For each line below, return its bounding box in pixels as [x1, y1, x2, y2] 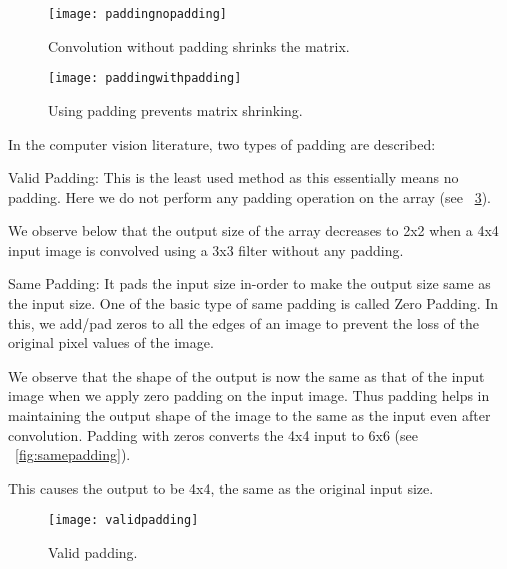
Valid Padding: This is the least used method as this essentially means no [8, 167, 459, 188]
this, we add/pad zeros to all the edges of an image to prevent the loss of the [8, 312, 479, 333]
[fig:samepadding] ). [15, 444, 131, 465]
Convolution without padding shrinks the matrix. [48, 35, 350, 56]
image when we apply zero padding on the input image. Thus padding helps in [8, 385, 490, 406]
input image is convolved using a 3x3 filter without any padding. [8, 239, 404, 260]
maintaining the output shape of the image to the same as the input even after [8, 405, 491, 426]
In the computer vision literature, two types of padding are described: [8, 133, 436, 154]
